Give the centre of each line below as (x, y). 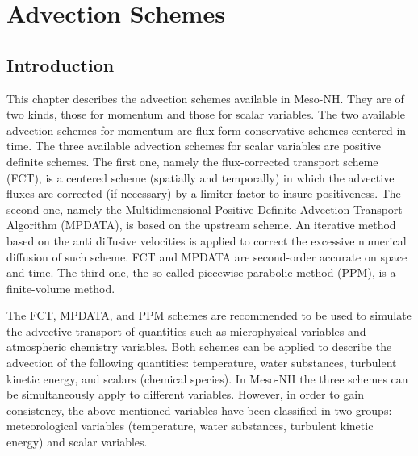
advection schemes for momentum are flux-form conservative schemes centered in (207, 130)
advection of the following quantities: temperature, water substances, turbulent (202, 363)
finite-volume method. (61, 288)
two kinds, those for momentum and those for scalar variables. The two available (206, 114)
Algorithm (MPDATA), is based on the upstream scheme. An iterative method (201, 225)
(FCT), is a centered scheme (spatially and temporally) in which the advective (201, 177)
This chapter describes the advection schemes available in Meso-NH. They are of (205, 98)
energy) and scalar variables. (77, 442)
